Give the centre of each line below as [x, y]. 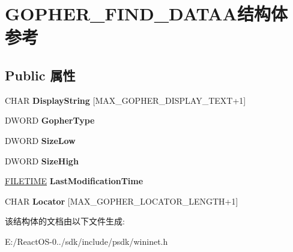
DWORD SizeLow [40, 140]
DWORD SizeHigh [42, 160]
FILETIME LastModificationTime [74, 181]
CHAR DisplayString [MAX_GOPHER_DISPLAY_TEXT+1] [125, 100]
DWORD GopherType [50, 120]
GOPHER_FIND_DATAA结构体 [146, 13]
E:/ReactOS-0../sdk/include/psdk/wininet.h [86, 241]
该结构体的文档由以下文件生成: [65, 221]
